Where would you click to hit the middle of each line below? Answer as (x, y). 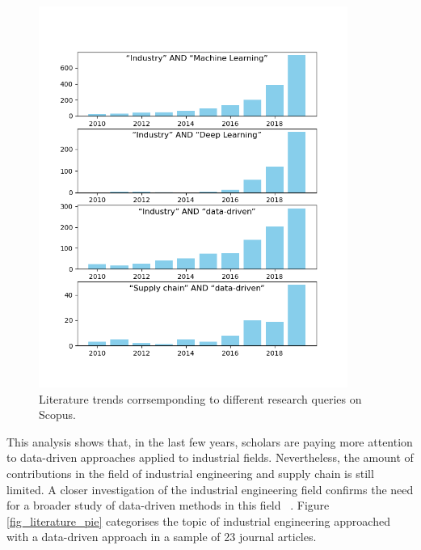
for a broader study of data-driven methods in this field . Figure (168, 505)
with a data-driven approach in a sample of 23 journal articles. (162, 537)
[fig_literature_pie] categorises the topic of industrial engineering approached (198, 520)
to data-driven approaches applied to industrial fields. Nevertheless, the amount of (210, 457)
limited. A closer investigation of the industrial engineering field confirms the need (210, 489)
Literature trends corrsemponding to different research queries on (200, 398)
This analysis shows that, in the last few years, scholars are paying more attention (210, 441)
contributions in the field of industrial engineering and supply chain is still (190, 474)
